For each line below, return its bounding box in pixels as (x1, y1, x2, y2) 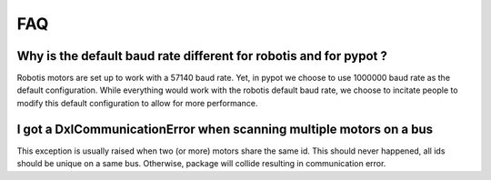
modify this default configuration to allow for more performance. (16, 97, 258, 108)
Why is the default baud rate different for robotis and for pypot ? (16, 48, 388, 64)
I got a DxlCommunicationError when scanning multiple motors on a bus (16, 121, 434, 136)
